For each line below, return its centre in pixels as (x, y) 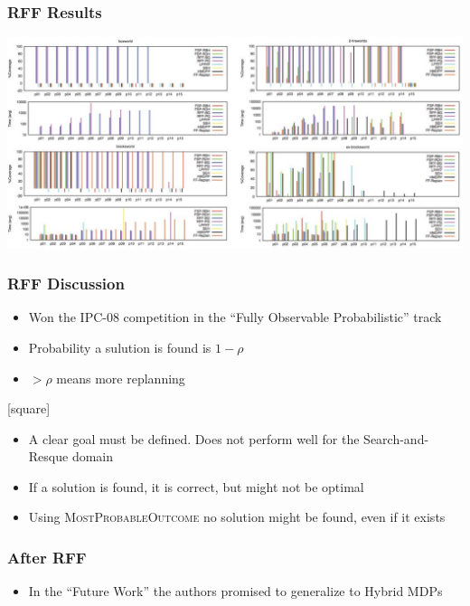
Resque (48, 456)
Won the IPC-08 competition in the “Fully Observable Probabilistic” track (235, 317)
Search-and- (396, 438)
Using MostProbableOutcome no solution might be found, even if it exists (237, 517)
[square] (29, 408)
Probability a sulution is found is (120, 347)
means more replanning (121, 378)
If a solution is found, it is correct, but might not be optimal (196, 486)
